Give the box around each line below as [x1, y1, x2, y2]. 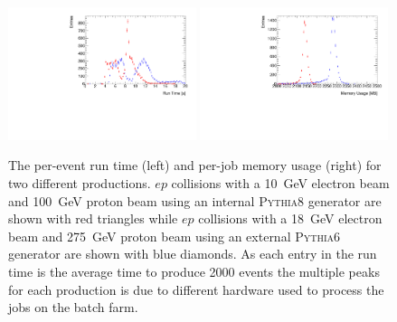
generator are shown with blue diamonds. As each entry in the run [8, 244, 377, 263]
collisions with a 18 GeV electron [198, 209, 383, 228]
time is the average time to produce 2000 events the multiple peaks [8, 261, 380, 280]
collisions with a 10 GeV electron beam [171, 174, 390, 192]
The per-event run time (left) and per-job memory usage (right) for [8, 156, 382, 175]
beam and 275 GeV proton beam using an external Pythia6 [8, 226, 341, 245]
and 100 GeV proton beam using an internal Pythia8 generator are [8, 191, 382, 210]
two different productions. [8, 174, 151, 192]
